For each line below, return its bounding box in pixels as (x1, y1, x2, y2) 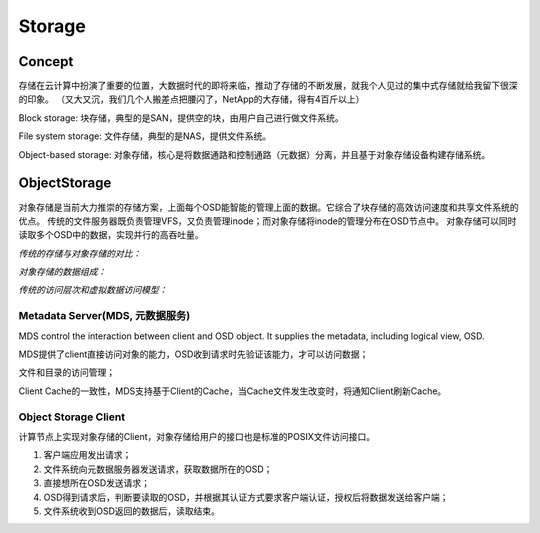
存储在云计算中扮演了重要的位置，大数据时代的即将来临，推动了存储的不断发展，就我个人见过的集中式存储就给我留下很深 (18, 80, 518, 92)
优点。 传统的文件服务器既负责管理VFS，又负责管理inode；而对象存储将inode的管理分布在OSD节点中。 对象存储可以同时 (18, 215, 517, 227)
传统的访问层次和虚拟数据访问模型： (18, 284, 168, 296)
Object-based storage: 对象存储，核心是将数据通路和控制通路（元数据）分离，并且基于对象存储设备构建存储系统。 (18, 148, 491, 160)
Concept (18, 53, 74, 70)
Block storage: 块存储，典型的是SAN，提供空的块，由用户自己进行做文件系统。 (18, 111, 344, 124)
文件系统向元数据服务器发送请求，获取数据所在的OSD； (43, 463, 273, 475)
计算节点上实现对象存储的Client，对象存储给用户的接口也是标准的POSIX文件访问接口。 (18, 430, 375, 442)
